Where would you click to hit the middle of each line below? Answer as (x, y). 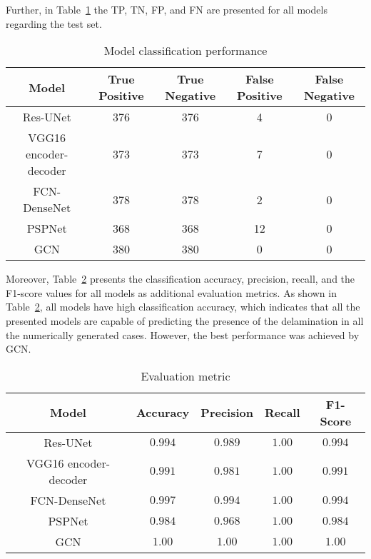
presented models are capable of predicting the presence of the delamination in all (185, 320)
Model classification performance (185, 51)
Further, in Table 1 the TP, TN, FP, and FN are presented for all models (167, 9)
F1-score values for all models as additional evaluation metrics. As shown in (171, 292)
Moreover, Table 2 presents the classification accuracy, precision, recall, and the (181, 279)
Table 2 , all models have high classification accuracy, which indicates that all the (183, 307)
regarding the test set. (54, 23)
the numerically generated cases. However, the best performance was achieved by (183, 334)
